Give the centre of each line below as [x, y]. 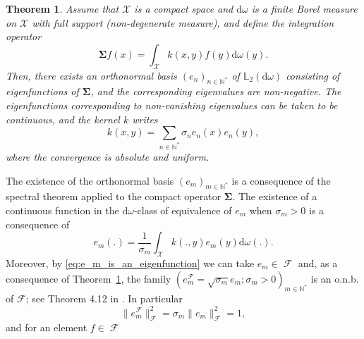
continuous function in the [62, 210]
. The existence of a [275, 196]
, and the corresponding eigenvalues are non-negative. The [216, 91]
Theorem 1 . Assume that [62, 8]
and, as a [318, 263]
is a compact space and [184, 8]
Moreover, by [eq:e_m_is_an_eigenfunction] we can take [130, 263]
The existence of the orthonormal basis [90, 180]
